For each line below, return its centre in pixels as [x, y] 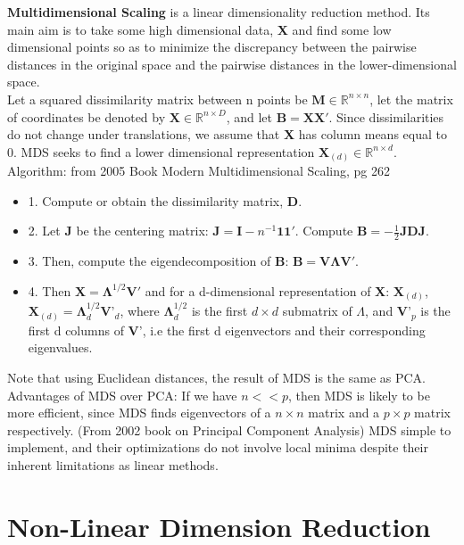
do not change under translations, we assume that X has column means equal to [227, 134]
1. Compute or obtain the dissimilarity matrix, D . [165, 200]
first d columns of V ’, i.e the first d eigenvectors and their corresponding [227, 330]
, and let [249, 116]
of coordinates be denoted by [87, 116]
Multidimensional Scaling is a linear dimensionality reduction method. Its [219, 12]
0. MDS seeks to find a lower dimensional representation [161, 151]
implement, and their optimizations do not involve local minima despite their [218, 447]
